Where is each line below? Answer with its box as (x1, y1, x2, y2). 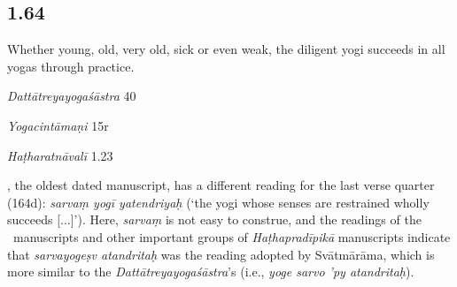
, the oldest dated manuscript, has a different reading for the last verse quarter (7, 176, 435, 194)
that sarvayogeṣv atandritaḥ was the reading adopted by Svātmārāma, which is (7, 245, 435, 263)
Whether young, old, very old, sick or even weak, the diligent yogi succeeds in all (7, 40, 445, 58)
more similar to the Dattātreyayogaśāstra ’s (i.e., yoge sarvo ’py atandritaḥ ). (7, 262, 414, 281)
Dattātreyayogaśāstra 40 (7, 87, 136, 105)
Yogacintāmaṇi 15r (7, 116, 109, 134)
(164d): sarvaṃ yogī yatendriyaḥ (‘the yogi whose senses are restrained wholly (7, 193, 430, 211)
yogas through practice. (7, 57, 135, 75)
